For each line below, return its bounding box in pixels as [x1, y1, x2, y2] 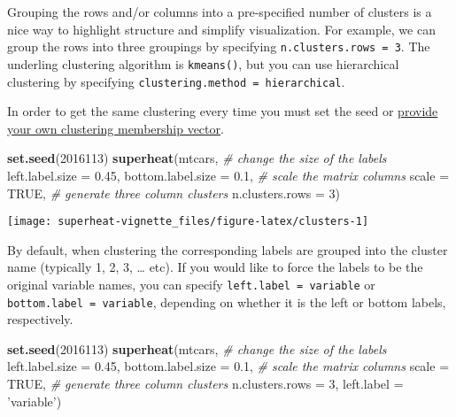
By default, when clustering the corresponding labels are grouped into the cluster [7, 240, 448, 259]
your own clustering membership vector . [7, 119, 224, 137]
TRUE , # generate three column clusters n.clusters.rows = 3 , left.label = [7, 375, 404, 393]
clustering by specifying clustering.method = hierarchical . [7, 72, 345, 90]
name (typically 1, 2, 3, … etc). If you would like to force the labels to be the [7, 258, 423, 276]
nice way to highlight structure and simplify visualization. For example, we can [7, 19, 436, 38]
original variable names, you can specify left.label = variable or [7, 274, 375, 293]
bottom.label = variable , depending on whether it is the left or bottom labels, [7, 292, 446, 311]
